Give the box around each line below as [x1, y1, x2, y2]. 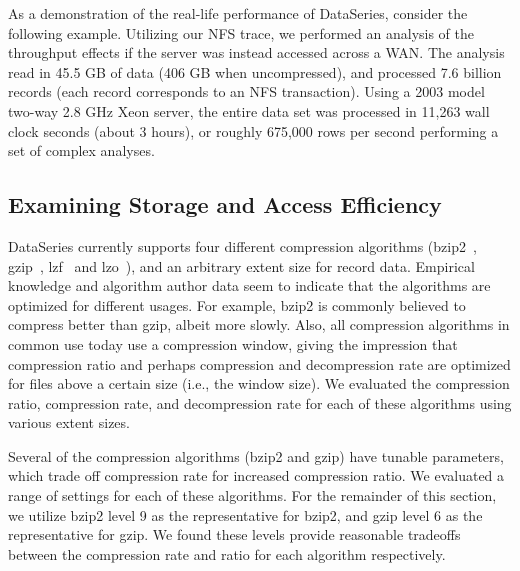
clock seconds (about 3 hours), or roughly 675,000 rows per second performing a [8, 120, 499, 141]
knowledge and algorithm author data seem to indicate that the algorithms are [8, 275, 491, 296]
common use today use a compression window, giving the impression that [8, 333, 458, 354]
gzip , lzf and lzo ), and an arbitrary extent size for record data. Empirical [8, 255, 475, 276]
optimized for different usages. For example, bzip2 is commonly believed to [8, 294, 466, 315]
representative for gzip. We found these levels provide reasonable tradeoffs [8, 524, 461, 545]
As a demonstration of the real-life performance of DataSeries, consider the [8, 3, 468, 23]
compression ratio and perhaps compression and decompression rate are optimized [8, 353, 511, 374]
